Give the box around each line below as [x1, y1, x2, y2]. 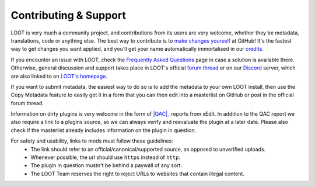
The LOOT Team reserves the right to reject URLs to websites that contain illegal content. [30, 170, 245, 177]
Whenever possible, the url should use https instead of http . [30, 154, 181, 161]
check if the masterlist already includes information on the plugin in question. [10, 126, 197, 134]
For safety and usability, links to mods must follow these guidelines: [10, 137, 173, 144]
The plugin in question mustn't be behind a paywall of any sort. [30, 162, 182, 169]
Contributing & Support [10, 9, 127, 22]
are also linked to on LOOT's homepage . [10, 72, 107, 79]
